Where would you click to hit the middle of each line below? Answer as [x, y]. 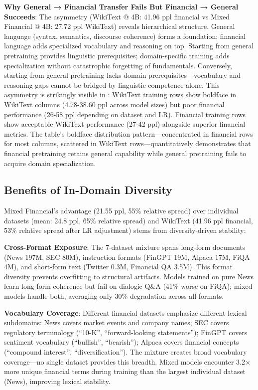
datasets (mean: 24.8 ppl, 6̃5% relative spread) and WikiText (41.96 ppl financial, [129, 220]
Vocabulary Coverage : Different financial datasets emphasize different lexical [126, 312]
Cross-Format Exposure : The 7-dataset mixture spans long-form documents [125, 247]
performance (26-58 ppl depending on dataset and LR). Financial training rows [125, 114]
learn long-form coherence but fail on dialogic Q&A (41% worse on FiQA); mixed [128, 286]
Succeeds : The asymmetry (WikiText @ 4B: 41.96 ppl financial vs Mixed [117, 16]
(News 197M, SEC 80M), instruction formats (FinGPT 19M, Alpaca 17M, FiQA [127, 257]
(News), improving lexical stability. [57, 381]
